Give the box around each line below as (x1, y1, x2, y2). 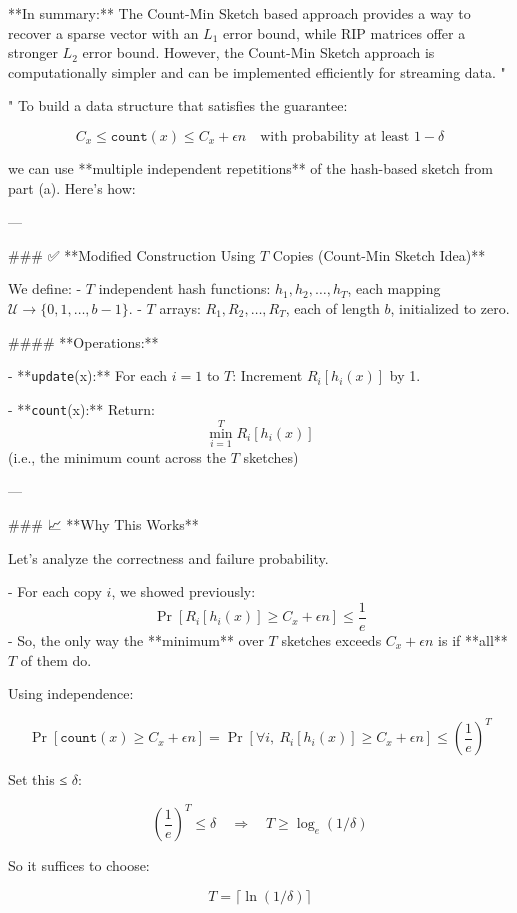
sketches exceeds (281, 629, 382, 650)
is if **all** (438, 629, 508, 650)
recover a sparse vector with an (8, 22, 199, 43)
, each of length (285, 297, 380, 318)
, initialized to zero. (390, 297, 510, 318)
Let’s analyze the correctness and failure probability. (8, 547, 329, 568)
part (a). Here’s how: (8, 177, 136, 198)
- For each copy (8, 581, 102, 602)
